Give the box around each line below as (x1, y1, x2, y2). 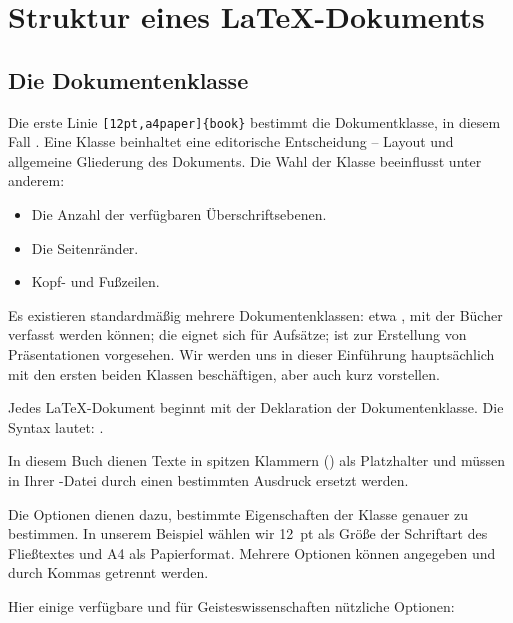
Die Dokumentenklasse (8, 64, 249, 95)
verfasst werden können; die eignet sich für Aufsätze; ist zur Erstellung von (8, 324, 467, 345)
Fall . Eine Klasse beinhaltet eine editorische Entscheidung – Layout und (8, 131, 454, 152)
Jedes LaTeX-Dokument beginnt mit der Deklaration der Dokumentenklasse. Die (8, 397, 504, 418)
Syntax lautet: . (8, 416, 104, 437)
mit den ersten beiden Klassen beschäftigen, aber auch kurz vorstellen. (8, 363, 440, 384)
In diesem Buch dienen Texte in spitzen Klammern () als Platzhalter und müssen (8, 450, 506, 471)
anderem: (8, 170, 65, 191)
